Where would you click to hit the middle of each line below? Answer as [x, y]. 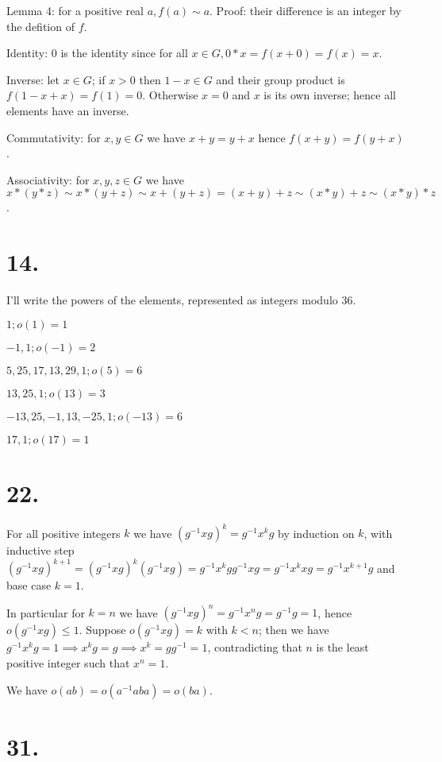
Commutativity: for [54, 137]
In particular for [46, 612]
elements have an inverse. [68, 110]
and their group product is [281, 79]
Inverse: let [33, 79]
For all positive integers [63, 533]
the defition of [40, 26]
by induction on [316, 533]
